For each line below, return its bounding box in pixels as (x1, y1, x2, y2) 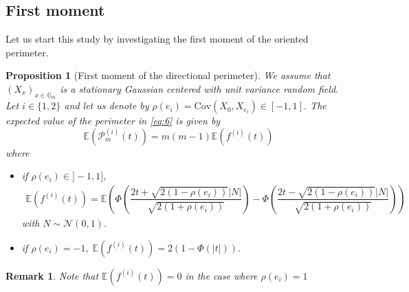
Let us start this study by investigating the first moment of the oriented (5, 32, 309, 46)
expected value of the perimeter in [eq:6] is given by (5, 113, 221, 128)
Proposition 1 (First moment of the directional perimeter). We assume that (5, 68, 331, 82)
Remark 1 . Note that (5, 268, 99, 282)
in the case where (185, 268, 258, 282)
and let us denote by (64, 98, 149, 113)
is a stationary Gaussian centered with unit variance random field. (60, 81, 339, 96)
